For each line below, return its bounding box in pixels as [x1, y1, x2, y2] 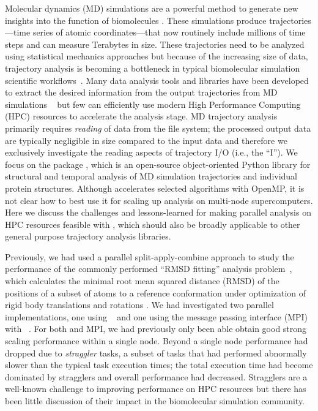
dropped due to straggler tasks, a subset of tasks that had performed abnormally [5, 346, 307, 359]
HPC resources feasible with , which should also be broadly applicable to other [5, 217, 300, 230]
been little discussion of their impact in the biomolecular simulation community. [5, 394, 305, 407]
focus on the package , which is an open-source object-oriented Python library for [5, 157, 311, 170]
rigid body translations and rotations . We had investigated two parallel [5, 298, 274, 311]
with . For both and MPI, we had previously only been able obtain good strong [5, 322, 307, 335]
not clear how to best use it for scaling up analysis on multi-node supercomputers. [5, 194, 313, 206]
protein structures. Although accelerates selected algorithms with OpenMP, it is [5, 181, 305, 194]
